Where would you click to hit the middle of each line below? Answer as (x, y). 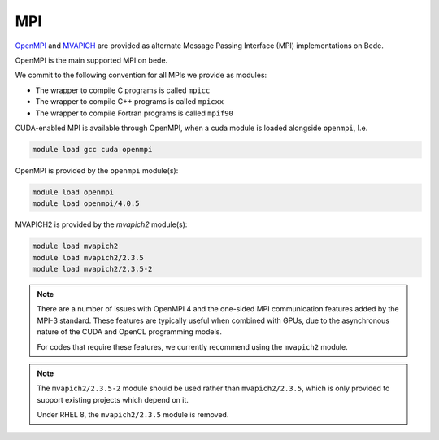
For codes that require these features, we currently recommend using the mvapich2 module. (193, 346)
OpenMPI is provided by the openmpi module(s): (97, 170)
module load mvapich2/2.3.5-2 (92, 269)
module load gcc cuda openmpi (92, 149)
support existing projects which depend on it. (113, 399)
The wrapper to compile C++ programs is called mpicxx (130, 102)
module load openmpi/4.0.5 (86, 204)
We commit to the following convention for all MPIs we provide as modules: (141, 75)
